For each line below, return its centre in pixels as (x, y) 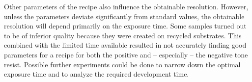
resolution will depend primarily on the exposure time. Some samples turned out (125, 26)
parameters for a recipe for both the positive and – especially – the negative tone (126, 54)
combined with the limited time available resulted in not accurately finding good (125, 45)
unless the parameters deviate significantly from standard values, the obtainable (124, 16)
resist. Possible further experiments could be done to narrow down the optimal (122, 64)
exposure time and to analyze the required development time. (97, 74)
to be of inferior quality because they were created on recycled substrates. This (123, 35)
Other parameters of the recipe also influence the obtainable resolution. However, (126, 6)
